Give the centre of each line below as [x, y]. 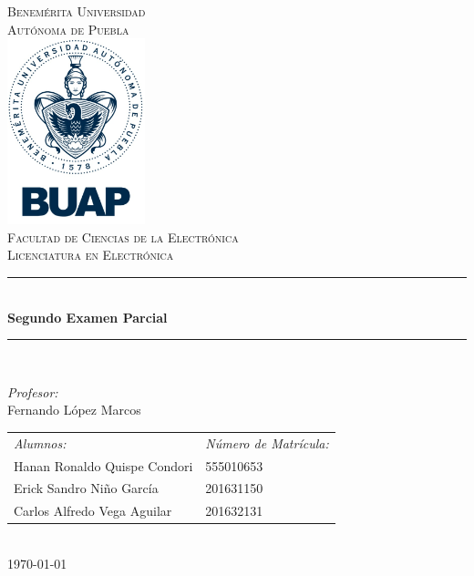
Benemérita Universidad [77, 11]
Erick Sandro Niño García [86, 488]
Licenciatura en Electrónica [91, 255]
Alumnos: [40, 442]
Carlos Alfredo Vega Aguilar [93, 511]
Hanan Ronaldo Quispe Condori [103, 465]
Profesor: [33, 391]
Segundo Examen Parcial [88, 317]
